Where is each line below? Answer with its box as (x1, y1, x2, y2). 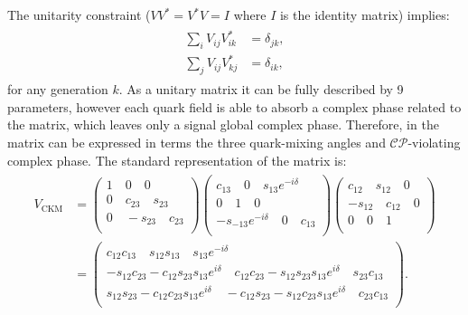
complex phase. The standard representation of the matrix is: (7, 150, 347, 169)
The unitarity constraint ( (7, 5, 151, 24)
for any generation (7, 80, 108, 99)
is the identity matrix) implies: (279, 5, 450, 24)
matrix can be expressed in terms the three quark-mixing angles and (7, 133, 386, 152)
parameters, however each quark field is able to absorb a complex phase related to (7, 97, 462, 116)
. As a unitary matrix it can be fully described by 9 (118, 80, 404, 99)
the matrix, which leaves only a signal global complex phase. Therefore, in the (7, 115, 439, 134)
